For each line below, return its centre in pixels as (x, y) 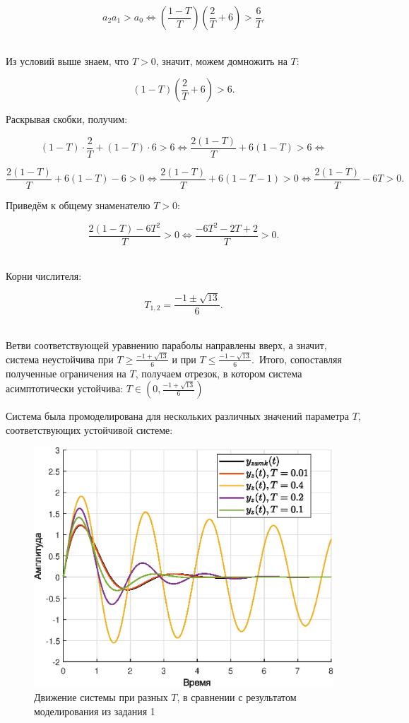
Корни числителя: (44, 275)
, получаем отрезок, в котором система (219, 373)
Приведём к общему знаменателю (78, 205)
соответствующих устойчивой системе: (89, 430)
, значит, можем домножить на (221, 60)
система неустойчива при (60, 359)
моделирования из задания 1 (95, 711)
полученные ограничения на (66, 373)
